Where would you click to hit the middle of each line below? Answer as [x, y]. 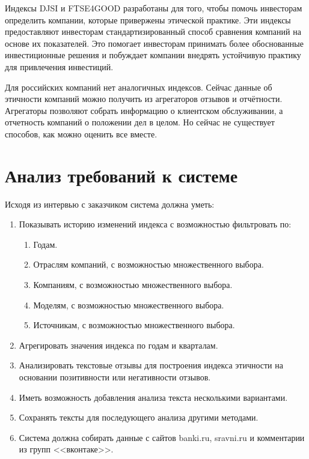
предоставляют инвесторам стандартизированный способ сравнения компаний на [153, 31]
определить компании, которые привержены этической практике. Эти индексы [148, 19]
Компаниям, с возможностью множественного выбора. [133, 285]
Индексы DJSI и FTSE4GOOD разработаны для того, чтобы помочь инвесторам [154, 8]
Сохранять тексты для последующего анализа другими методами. [139, 417]
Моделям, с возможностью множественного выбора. [129, 304]
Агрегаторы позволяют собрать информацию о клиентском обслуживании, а [144, 110]
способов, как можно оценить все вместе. [81, 133]
